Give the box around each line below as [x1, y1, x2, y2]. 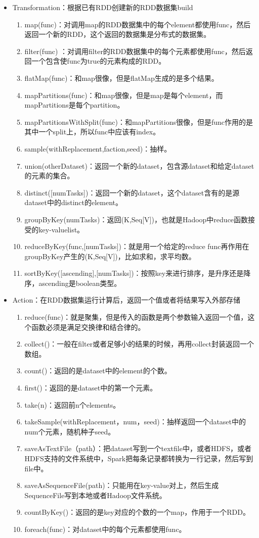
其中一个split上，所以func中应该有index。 [24, 126, 160, 137]
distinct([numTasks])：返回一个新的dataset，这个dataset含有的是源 [24, 187, 240, 198]
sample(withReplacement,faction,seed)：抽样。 [24, 143, 171, 154]
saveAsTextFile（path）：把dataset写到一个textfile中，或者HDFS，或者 [24, 443, 252, 454]
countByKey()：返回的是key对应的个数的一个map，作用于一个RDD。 [24, 507, 250, 517]
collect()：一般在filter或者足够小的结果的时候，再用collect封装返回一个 [24, 338, 254, 349]
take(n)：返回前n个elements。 [24, 399, 120, 410]
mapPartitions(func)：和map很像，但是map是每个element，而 [24, 89, 223, 100]
